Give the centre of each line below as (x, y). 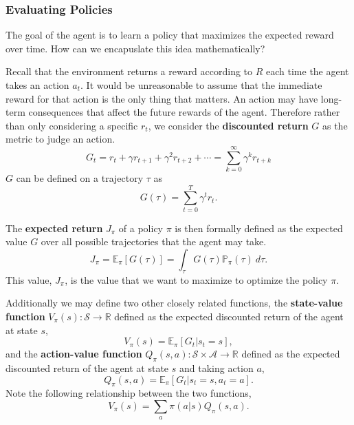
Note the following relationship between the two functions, (129, 393)
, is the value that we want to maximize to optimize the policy (196, 279)
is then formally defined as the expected (259, 228)
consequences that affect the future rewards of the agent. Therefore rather (184, 112)
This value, (29, 279)
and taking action (216, 367)
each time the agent (308, 71)
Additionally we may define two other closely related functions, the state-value (174, 303)
